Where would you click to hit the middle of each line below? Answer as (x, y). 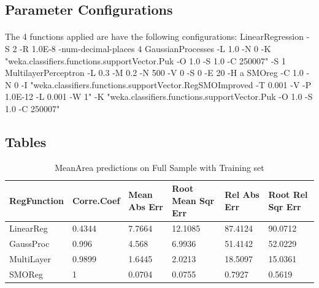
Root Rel (288, 195)
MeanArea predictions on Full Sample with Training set (159, 167)
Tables (26, 141)
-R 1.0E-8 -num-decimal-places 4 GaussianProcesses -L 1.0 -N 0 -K (145, 48)
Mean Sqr (193, 200)
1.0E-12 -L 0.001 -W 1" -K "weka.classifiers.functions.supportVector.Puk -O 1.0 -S (159, 97)
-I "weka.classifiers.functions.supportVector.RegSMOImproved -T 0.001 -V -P (166, 84)
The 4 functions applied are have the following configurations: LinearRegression (154, 36)
